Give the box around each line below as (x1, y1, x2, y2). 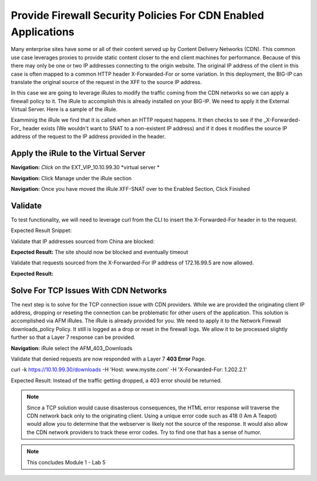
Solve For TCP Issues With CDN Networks (11, 285, 167, 295)
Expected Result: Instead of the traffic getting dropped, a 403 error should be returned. (11, 376, 222, 384)
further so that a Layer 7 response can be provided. (11, 334, 136, 341)
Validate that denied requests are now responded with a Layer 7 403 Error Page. (11, 355, 206, 362)
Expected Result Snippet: (11, 227, 72, 234)
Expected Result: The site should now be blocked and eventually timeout (11, 248, 188, 255)
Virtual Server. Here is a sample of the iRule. (11, 106, 117, 113)
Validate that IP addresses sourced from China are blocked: (11, 238, 155, 245)
